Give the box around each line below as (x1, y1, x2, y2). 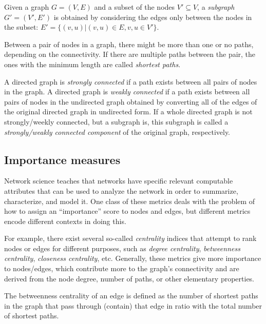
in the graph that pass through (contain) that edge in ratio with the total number (4, 300, 262, 311)
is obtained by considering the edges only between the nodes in (53, 11, 252, 22)
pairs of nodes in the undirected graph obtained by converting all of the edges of (4, 96, 257, 107)
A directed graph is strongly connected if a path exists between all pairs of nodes (4, 76, 257, 87)
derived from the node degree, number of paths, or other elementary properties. (4, 273, 255, 283)
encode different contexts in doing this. (4, 215, 126, 226)
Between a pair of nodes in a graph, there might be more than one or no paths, (4, 38, 254, 49)
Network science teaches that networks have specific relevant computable (4, 175, 233, 186)
